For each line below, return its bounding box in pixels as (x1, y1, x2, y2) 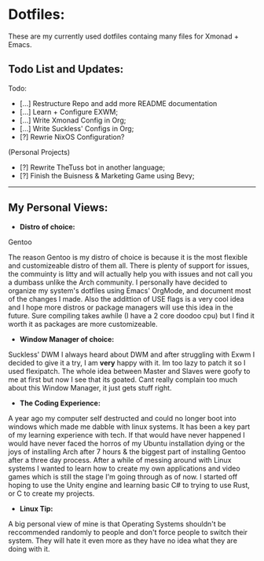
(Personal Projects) (8, 147, 71, 156)
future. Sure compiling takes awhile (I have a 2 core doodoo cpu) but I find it (8, 310, 255, 320)
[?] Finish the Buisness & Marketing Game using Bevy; (19, 170, 195, 180)
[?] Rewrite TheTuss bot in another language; (19, 163, 166, 172)
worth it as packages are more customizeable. (8, 319, 158, 328)
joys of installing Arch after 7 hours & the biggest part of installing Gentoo (8, 446, 246, 456)
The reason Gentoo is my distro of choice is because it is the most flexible (8, 252, 248, 262)
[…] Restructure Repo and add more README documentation (19, 98, 218, 108)
